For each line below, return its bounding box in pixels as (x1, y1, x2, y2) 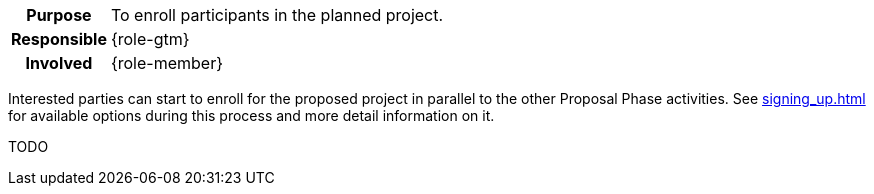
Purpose (26, 5, 92, 25)
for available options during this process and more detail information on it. (8, 107, 495, 124)
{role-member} (110, 53, 223, 73)
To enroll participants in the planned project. (110, 5, 444, 25)
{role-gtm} (110, 29, 190, 49)
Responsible (11, 29, 107, 49)
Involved (25, 53, 93, 73)
